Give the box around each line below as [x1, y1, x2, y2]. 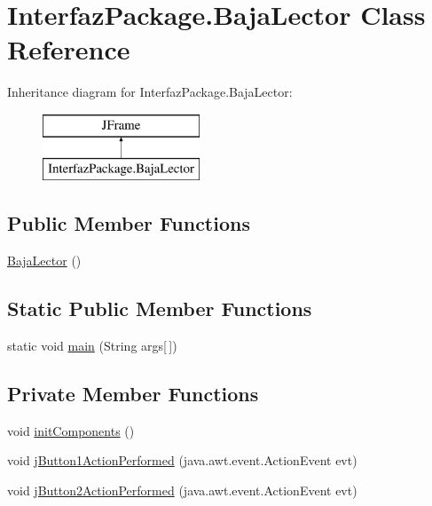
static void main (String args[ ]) [7, 336, 177, 355]
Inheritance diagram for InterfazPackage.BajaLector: [7, 83, 293, 101]
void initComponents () [7, 421, 135, 439]
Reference [7, 31, 130, 67]
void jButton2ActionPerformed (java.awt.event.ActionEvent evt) [7, 481, 357, 500]
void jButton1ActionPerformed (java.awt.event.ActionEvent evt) [7, 451, 357, 470]
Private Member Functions [7, 380, 259, 407]
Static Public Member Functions [7, 295, 312, 322]
